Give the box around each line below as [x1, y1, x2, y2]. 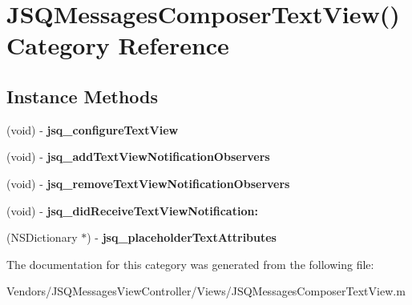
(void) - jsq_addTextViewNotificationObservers [6, 148, 270, 165]
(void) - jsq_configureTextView [6, 121, 179, 138]
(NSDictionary [6, 229, 78, 246]
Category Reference [6, 29, 229, 62]
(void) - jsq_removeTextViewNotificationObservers [6, 175, 290, 191]
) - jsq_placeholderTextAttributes [87, 229, 277, 246]
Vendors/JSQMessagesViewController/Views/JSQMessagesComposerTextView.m [6, 283, 406, 299]
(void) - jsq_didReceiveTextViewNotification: [6, 202, 258, 219]
